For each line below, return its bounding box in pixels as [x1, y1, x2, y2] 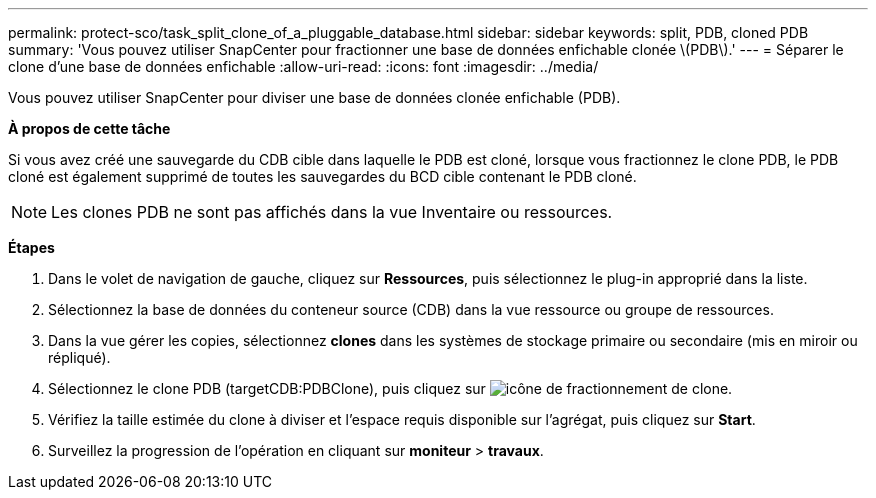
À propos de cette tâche [8, 120, 171, 137]
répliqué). [48, 349, 111, 366]
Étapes [8, 239, 55, 256]
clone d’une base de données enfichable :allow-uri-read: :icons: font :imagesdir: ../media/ [8, 58, 599, 75]
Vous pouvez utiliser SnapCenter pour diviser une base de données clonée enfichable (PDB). [8, 89, 621, 106]
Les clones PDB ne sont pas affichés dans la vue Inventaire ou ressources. [51, 202, 613, 222]
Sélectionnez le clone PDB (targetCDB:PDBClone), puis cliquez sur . [48, 380, 733, 397]
